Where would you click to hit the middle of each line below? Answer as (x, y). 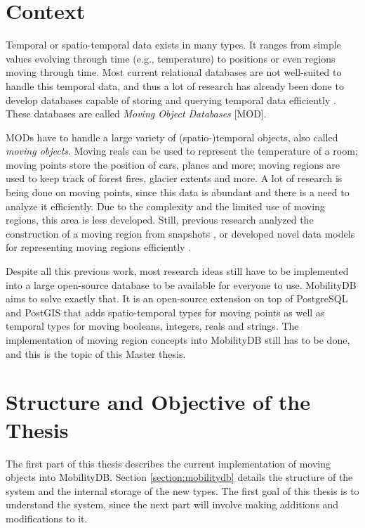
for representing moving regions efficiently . (98, 247)
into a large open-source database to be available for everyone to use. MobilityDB (181, 284)
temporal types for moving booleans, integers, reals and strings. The (152, 326)
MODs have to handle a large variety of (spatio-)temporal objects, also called (172, 137)
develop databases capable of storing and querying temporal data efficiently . (171, 99)
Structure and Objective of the (158, 402)
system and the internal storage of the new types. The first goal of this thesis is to (182, 490)
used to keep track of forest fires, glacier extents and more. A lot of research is (174, 178)
